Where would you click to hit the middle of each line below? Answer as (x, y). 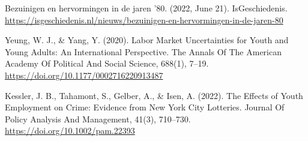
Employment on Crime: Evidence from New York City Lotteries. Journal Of (145, 107)
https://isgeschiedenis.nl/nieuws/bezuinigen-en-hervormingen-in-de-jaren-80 (144, 19)
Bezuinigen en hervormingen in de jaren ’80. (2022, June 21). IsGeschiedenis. (146, 8)
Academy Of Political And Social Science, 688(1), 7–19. (107, 63)
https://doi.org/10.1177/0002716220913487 (84, 75)
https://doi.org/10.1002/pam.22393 (70, 130)
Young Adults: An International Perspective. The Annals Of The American (143, 51)
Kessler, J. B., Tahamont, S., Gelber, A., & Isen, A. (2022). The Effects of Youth (154, 95)
